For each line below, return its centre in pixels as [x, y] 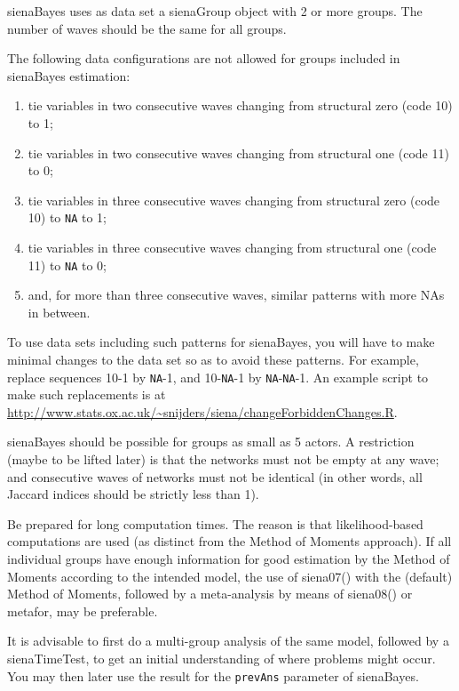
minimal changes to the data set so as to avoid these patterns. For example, [213, 360]
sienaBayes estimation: [69, 75]
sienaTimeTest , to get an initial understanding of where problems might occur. [222, 658]
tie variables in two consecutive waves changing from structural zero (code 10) [240, 105]
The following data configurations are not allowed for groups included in [204, 58]
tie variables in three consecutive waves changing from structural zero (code [234, 200]
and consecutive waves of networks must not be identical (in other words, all [215, 476]
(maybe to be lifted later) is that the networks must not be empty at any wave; [223, 459]
